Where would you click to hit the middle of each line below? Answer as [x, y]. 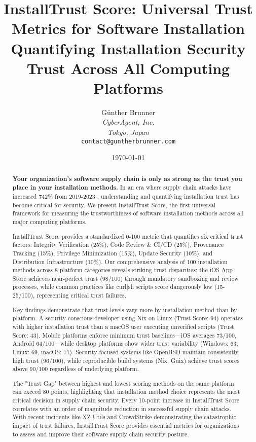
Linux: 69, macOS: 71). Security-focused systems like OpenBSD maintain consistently [125, 352]
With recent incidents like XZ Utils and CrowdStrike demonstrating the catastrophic [124, 417]
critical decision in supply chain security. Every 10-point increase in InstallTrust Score [126, 400]
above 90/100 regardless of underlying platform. [76, 369]
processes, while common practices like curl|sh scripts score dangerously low [112, 287]
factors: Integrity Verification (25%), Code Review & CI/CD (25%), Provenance [118, 245]
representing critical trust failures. [82, 295]
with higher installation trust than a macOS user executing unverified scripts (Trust [123, 326]
